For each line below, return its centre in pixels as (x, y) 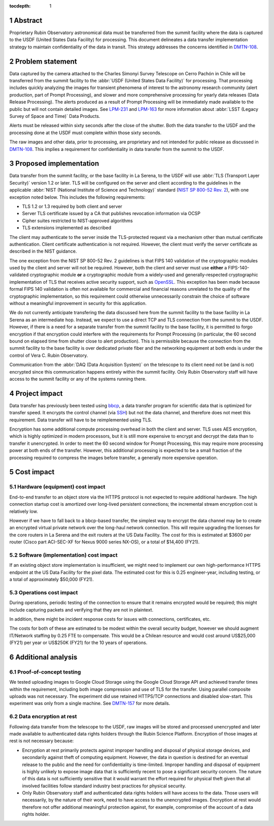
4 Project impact (36, 393)
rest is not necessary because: (42, 741)
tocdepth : (20, 6)
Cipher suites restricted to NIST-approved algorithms (77, 221)
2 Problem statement (43, 61)
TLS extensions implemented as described (67, 228)
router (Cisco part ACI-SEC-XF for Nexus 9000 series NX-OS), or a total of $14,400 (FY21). (105, 542)
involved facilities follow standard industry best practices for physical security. (104, 786)
